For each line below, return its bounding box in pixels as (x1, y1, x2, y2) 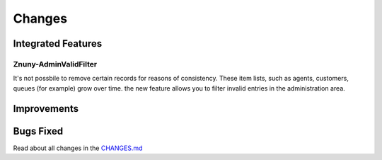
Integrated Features (13, 38, 103, 50)
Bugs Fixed (13, 125, 64, 137)
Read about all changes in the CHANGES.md (13, 144, 143, 152)
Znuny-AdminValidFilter (13, 59, 98, 69)
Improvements (13, 103, 79, 115)
